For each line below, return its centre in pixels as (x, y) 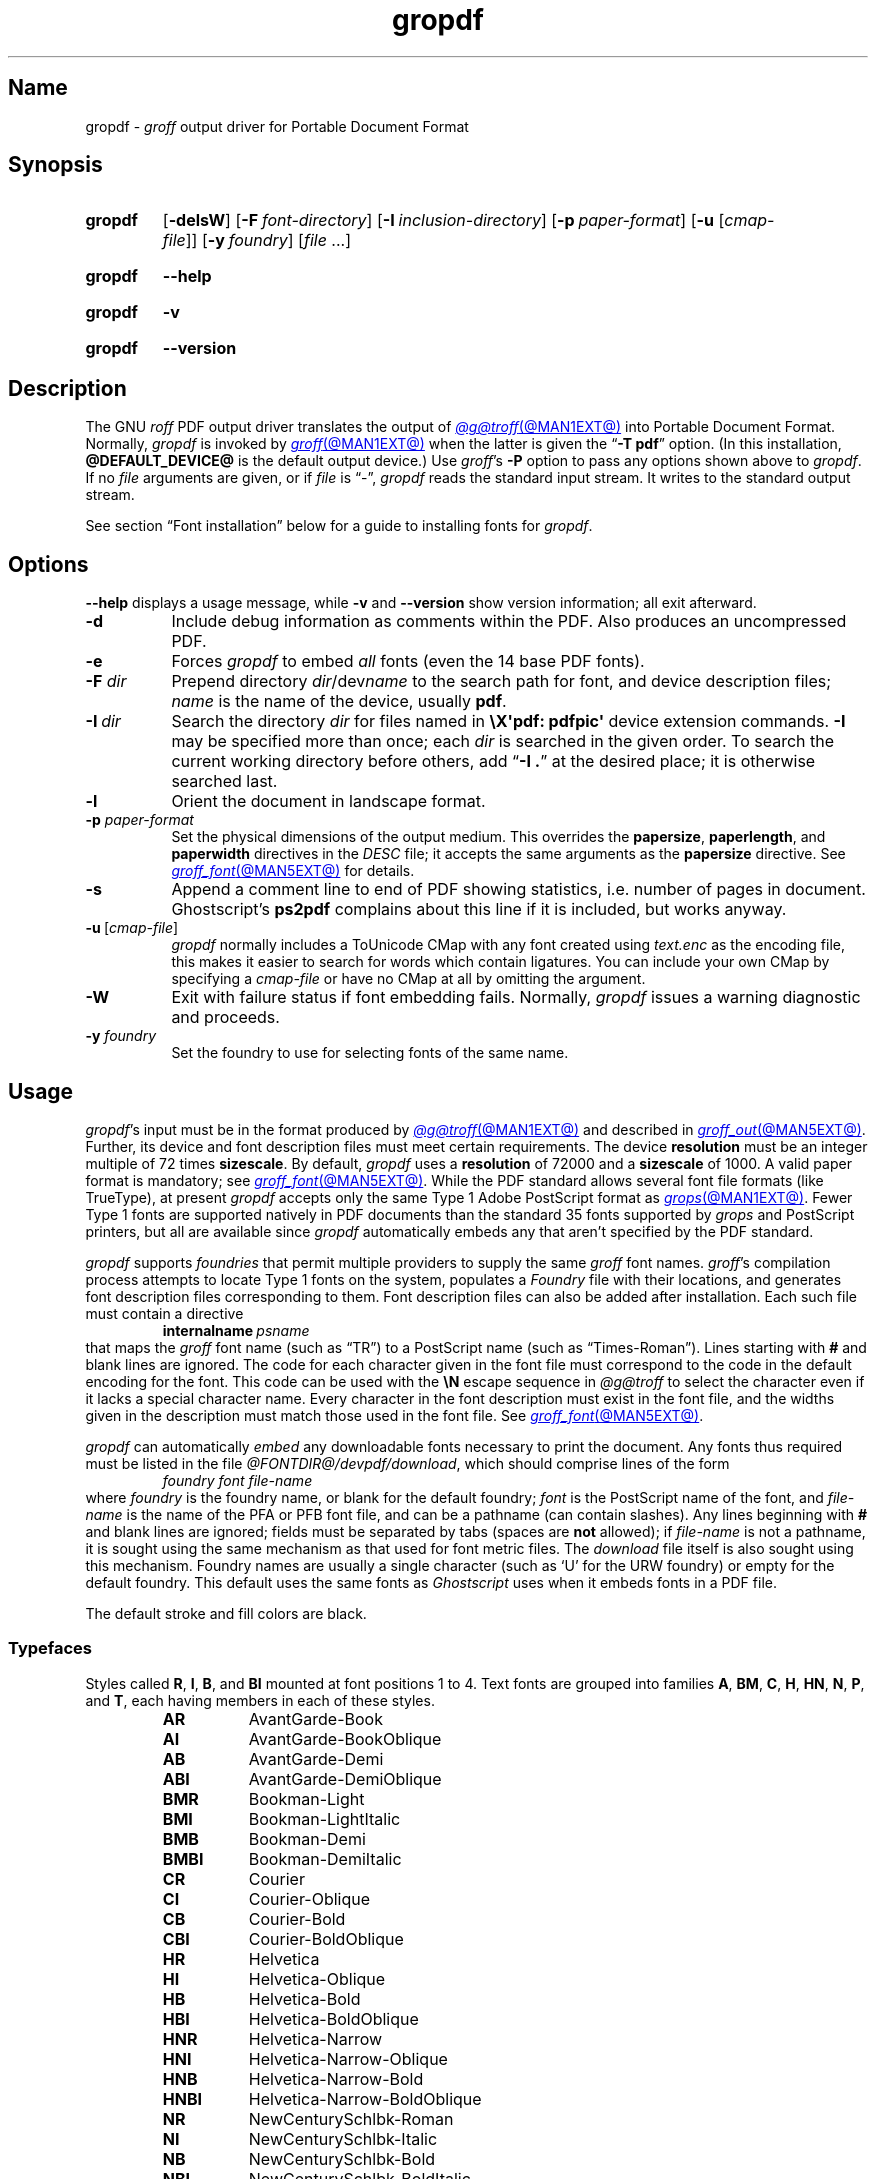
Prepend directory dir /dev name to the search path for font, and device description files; (501, 681)
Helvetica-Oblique (317, 1978)
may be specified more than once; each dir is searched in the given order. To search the (503, 741)
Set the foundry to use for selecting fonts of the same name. (370, 1053)
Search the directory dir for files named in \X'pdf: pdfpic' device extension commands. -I (508, 721)
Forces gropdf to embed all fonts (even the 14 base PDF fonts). (408, 661)
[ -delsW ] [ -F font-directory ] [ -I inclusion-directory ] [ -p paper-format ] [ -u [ (443, 220)
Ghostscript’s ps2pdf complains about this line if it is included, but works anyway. (479, 909)
